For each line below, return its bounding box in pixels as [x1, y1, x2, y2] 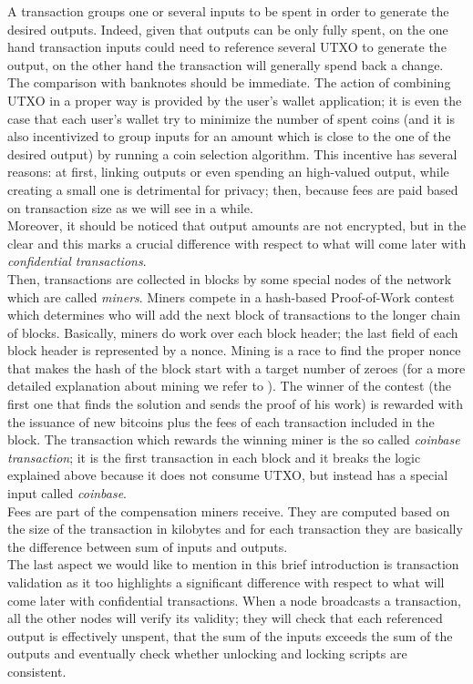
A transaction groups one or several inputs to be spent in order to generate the [7, 2, 449, 20]
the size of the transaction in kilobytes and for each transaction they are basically [7, 519, 463, 538]
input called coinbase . [7, 484, 128, 503]
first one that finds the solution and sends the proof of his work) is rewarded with [7, 394, 464, 413]
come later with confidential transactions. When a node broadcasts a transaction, [7, 590, 461, 609]
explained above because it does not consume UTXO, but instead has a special [7, 465, 448, 485]
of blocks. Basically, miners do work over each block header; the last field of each [7, 322, 458, 342]
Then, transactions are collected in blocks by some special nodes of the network [7, 269, 452, 288]
